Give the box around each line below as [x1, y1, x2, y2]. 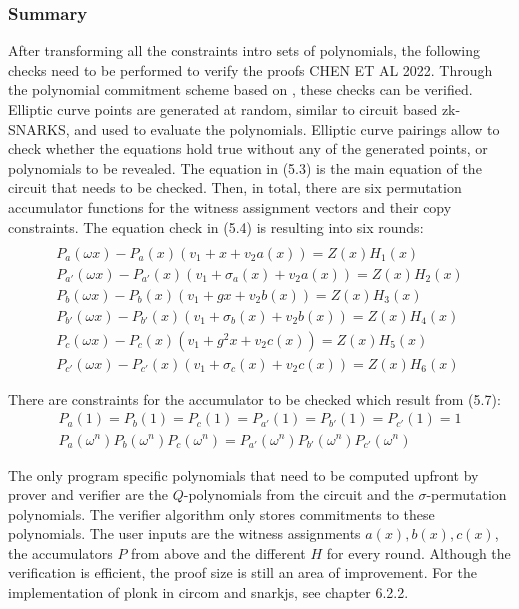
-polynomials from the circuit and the [183, 484, 414, 505]
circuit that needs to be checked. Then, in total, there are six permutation [8, 177, 462, 198]
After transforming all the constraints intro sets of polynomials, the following [8, 40, 481, 61]
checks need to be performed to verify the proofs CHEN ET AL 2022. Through [8, 59, 493, 80]
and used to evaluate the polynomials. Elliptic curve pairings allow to [74, 118, 500, 139]
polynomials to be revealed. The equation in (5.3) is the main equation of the [8, 157, 482, 178]
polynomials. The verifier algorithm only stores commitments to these [8, 503, 435, 524]
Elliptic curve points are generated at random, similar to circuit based [8, 99, 438, 119]
